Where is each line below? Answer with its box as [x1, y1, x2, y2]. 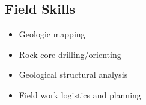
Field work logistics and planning [19, 88, 141, 101]
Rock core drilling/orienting [19, 48, 121, 60]
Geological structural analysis [19, 68, 128, 81]
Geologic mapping [19, 28, 85, 40]
